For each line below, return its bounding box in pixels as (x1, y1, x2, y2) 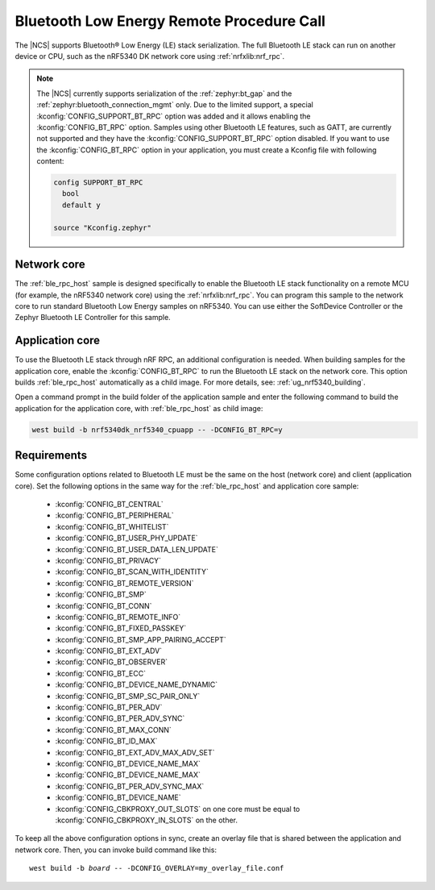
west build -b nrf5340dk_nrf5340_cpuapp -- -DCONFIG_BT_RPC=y (31, 425, 283, 435)
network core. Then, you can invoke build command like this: (14, 845, 217, 855)
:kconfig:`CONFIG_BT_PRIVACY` (55, 555, 161, 565)
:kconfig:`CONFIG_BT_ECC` (55, 668, 147, 678)
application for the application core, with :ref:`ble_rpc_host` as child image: (14, 403, 263, 413)
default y (61, 200, 101, 210)
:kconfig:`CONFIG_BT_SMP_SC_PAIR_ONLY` (55, 691, 201, 701)
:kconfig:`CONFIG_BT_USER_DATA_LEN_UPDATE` (55, 544, 219, 554)
